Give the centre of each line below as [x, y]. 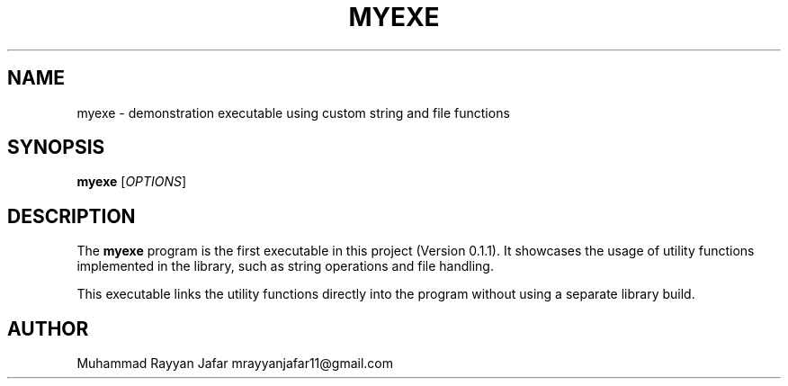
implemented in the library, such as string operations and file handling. [285, 266]
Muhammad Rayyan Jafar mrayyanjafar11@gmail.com [235, 364]
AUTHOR [48, 328]
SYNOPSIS [56, 148]
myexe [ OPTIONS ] [132, 182]
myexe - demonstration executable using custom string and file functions [293, 112]
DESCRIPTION [72, 216]
